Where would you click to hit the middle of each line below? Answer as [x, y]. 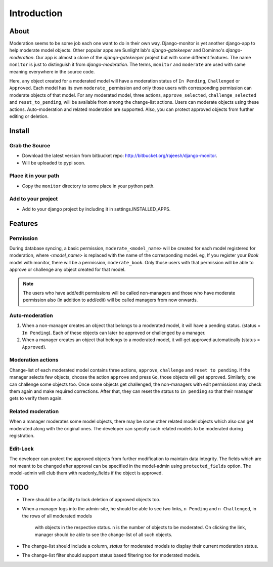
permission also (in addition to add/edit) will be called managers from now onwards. [110, 300]
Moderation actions [34, 360]
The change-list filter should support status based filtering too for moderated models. [111, 555]
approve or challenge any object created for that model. [67, 270]
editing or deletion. [29, 116]
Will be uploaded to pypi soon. [54, 163]
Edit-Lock [21, 449]
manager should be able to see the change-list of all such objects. [104, 535]
